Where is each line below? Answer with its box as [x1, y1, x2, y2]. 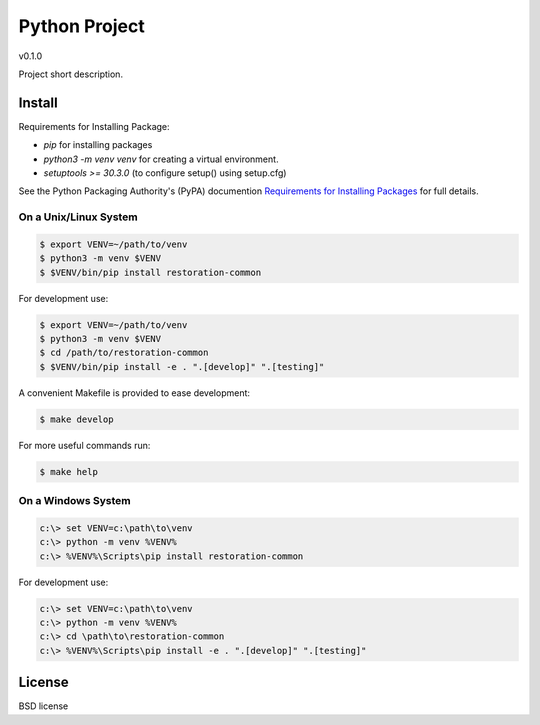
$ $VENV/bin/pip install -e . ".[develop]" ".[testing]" [39, 361, 325, 372]
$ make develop [39, 413, 114, 425]
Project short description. [18, 68, 124, 80]
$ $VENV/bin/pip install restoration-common [39, 266, 262, 278]
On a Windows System [18, 494, 131, 508]
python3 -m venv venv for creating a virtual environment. [43, 153, 279, 165]
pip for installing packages [43, 139, 153, 151]
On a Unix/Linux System [18, 210, 139, 224]
